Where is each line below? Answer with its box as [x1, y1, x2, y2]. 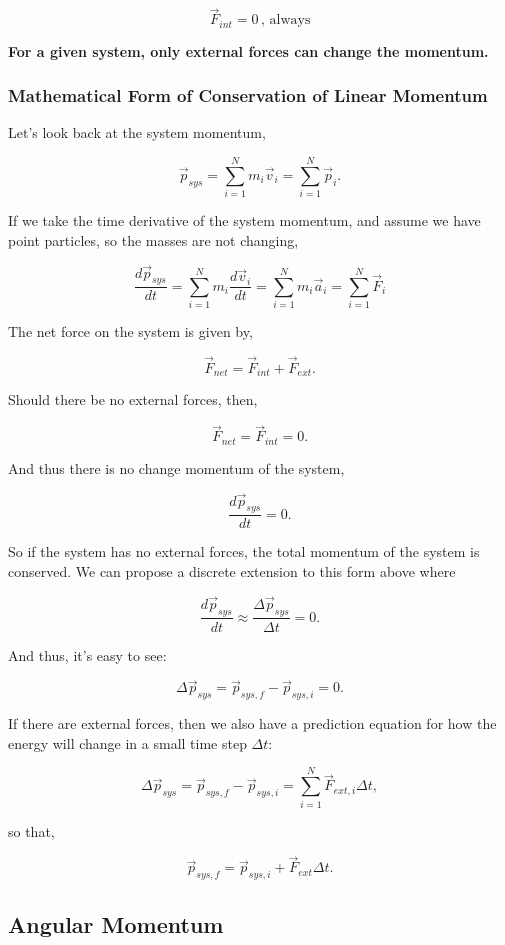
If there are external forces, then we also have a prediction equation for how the [8, 713, 497, 734]
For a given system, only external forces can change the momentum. [8, 40, 489, 61]
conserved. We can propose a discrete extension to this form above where [8, 560, 456, 581]
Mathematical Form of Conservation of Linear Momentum [8, 83, 488, 108]
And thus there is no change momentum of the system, [8, 457, 345, 478]
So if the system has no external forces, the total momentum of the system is [8, 541, 480, 562]
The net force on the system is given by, [8, 321, 253, 342]
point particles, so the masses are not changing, [8, 229, 299, 250]
